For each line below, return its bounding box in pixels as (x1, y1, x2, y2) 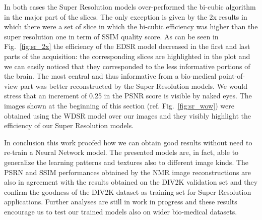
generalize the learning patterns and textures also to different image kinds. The (4, 156, 249, 167)
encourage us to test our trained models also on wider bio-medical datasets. (4, 206, 237, 216)
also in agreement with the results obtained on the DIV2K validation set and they (4, 177, 258, 187)
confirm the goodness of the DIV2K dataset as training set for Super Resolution (4, 186, 251, 197)
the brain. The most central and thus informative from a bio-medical (4, 71, 217, 81)
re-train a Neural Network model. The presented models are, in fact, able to (4, 147, 239, 157)
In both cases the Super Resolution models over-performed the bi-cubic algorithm (4, 2, 256, 12)
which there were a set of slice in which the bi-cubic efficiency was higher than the (4, 21, 258, 32)
